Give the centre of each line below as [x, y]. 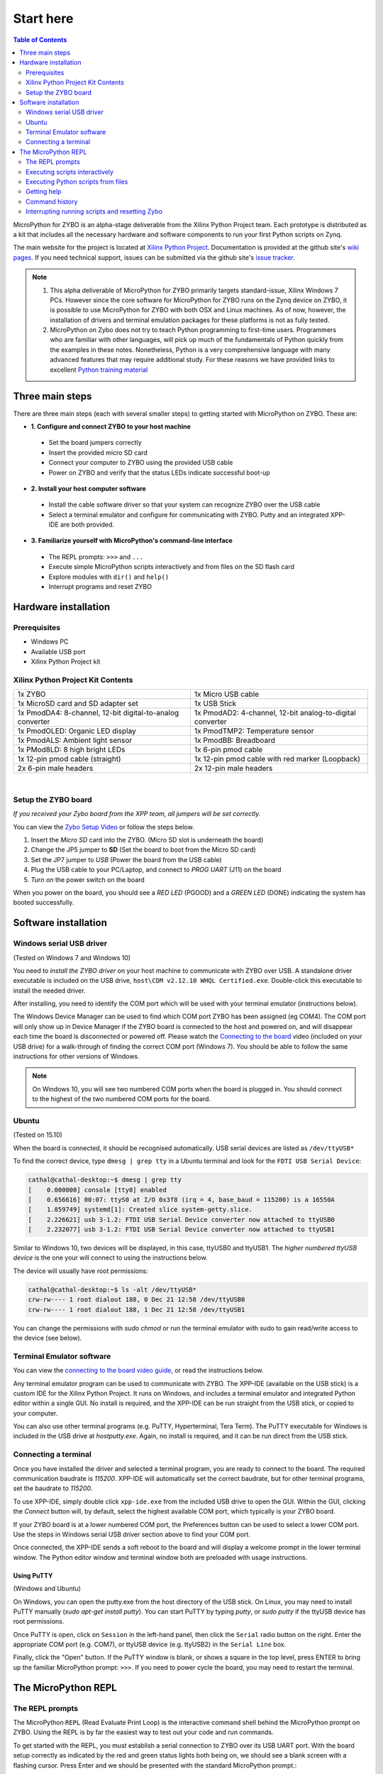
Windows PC [50, 641]
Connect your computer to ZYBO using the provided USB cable [141, 463]
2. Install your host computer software [89, 488]
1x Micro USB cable [227, 694]
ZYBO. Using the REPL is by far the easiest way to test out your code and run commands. [143, 1732]
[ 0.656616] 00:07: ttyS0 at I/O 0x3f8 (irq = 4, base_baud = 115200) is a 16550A [181, 1200]
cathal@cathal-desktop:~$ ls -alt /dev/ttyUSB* [112, 1289]
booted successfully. [44, 903]
